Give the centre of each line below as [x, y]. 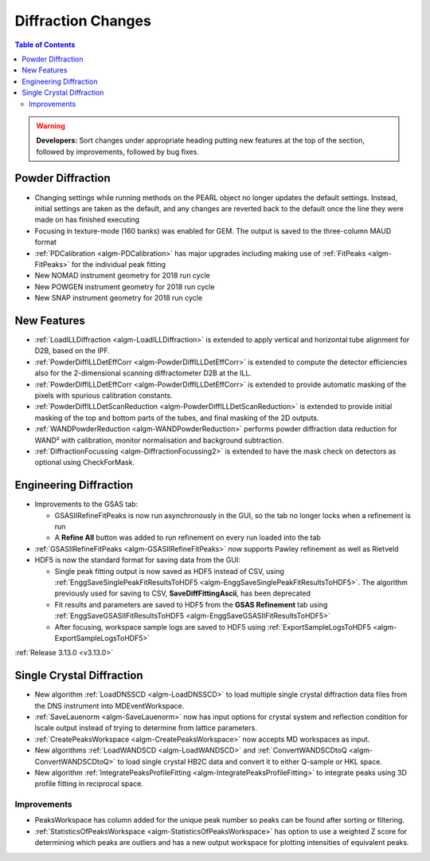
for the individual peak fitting [119, 264]
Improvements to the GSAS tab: [86, 504]
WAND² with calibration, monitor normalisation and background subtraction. [159, 440]
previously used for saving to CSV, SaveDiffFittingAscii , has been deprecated [182, 593]
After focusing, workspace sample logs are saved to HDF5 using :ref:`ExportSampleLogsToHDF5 [213, 627]
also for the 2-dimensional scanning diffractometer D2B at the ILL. [143, 373]
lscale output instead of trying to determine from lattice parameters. [146, 728]
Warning [51, 126]
